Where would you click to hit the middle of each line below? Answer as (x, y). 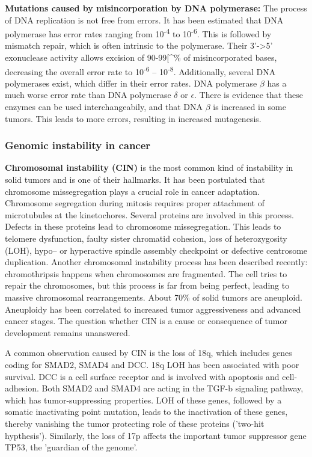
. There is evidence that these (249, 95)
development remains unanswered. (68, 332)
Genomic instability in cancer (78, 145)
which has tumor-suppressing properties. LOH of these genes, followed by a (143, 400)
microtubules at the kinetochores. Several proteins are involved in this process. (149, 214)
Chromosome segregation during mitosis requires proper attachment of (135, 203)
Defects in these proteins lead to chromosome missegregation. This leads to (143, 226)
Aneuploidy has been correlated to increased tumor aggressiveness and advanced (153, 309)
